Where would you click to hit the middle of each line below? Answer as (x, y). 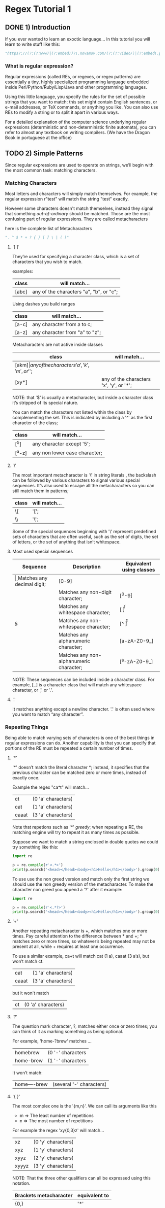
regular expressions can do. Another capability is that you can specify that (80, 743)
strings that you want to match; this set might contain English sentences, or (81, 102)
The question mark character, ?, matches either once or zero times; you (84, 1026)
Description (87, 567)
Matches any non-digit (85, 592)
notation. (21, 1183)
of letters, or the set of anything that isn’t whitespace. (67, 542)
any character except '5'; (61, 443)
